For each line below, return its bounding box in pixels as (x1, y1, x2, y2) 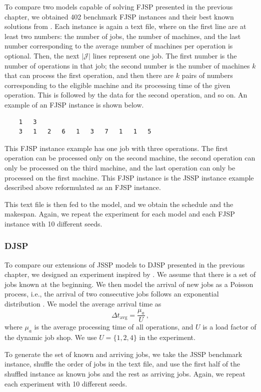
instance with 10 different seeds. (4, 218, 102, 228)
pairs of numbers (181, 70, 233, 80)
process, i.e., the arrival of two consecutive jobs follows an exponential (4, 288, 219, 299)
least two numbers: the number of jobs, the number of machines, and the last (4, 30, 241, 41)
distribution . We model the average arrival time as (4, 298, 161, 309)
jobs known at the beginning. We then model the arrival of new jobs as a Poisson (4, 278, 253, 289)
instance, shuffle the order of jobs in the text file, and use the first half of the (4, 358, 240, 369)
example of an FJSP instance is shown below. (4, 99, 144, 109)
